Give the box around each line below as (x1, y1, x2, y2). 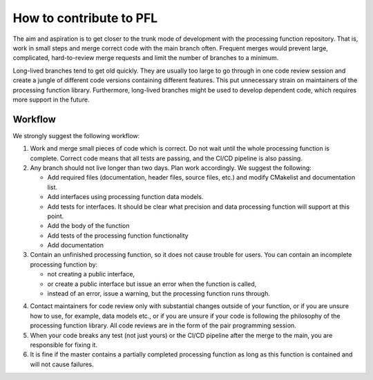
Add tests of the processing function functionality (47, 231, 189, 240)
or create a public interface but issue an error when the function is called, (47, 280, 257, 288)
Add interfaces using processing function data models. (47, 193, 204, 201)
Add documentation (47, 241, 104, 249)
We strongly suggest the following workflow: (12, 131, 140, 140)
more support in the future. (12, 95, 90, 104)
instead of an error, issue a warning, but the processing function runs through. (47, 289, 271, 298)
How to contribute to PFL (12, 10, 158, 26)
